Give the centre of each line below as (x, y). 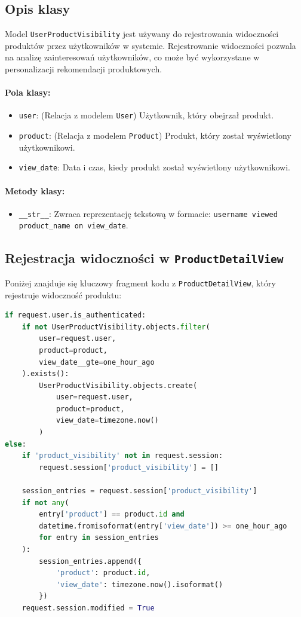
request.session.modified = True (88, 608)
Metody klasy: (35, 190)
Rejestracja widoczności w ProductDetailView (144, 257)
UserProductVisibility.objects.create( (118, 385)
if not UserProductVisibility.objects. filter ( (116, 327)
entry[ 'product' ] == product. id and (112, 514)
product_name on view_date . (73, 225)
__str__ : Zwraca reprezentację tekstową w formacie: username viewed (148, 213)
